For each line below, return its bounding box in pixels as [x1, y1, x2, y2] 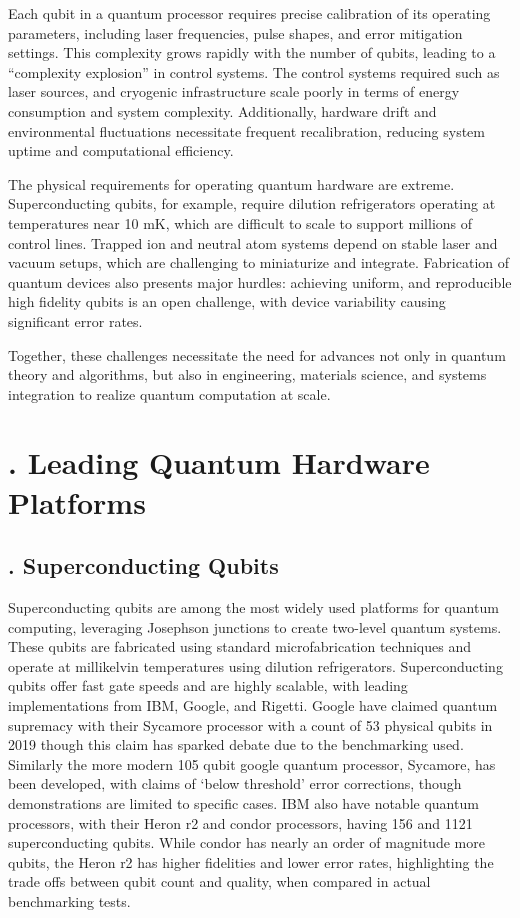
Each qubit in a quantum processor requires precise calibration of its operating [8, 3, 491, 23]
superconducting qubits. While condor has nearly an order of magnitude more [8, 832, 485, 853]
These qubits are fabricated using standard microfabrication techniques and [8, 636, 472, 657]
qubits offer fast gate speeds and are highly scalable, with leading [8, 675, 408, 696]
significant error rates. [8, 310, 143, 331]
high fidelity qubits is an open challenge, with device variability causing [8, 291, 446, 312]
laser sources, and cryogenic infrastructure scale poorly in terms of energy [8, 81, 460, 102]
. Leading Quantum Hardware [8, 442, 430, 483]
